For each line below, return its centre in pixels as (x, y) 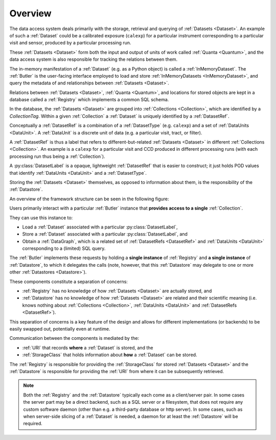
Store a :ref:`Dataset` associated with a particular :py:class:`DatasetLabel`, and (105, 234)
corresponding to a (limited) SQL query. (64, 248)
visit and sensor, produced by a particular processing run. (70, 43)
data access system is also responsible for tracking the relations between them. (94, 59)
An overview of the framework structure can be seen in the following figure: (89, 199)
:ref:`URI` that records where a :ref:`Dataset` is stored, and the (88, 348)
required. (33, 424)
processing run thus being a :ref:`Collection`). (57, 156)
